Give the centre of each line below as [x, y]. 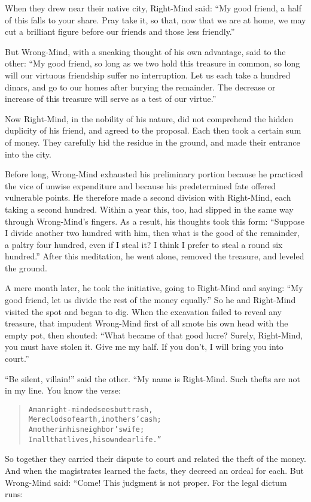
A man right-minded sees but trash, [91, 409]
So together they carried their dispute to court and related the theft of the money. [155, 459]
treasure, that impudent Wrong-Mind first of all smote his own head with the [147, 323]
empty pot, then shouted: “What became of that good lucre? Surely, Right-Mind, [154, 335]
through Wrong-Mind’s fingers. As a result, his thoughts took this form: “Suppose [155, 221]
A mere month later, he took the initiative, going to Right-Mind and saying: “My [154, 288]
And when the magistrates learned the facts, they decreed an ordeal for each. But [154, 471]
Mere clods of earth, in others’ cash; [95, 420]
